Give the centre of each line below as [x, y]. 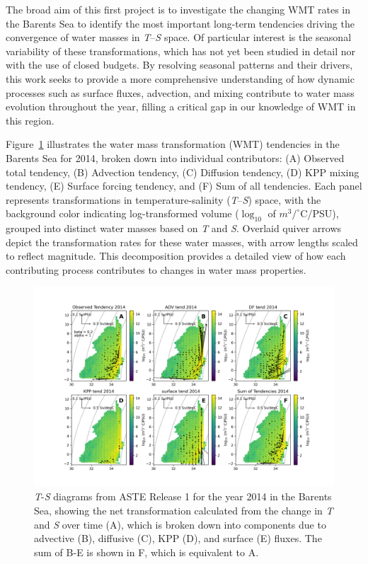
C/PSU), [320, 213]
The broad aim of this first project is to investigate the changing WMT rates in [178, 9]
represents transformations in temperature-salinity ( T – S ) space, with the [163, 199]
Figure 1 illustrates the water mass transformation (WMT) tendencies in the [173, 144]
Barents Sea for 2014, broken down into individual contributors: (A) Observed [175, 157]
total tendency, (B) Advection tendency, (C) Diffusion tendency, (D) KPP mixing [183, 172]
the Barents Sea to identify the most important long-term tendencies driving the [180, 23]
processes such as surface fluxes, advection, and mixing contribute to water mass [180, 92]
